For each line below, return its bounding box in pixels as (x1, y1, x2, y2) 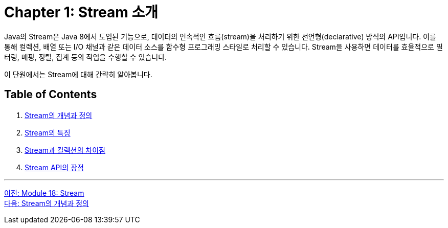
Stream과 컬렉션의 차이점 (25, 145, 105, 154)
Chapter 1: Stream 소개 (4, 4, 159, 21)
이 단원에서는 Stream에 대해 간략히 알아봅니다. (4, 70, 152, 79)
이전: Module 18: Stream (4, 188, 84, 197)
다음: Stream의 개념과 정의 (4, 198, 89, 208)
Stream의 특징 (25, 128, 71, 137)
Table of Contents (4, 88, 97, 101)
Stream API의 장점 (25, 163, 84, 172)
